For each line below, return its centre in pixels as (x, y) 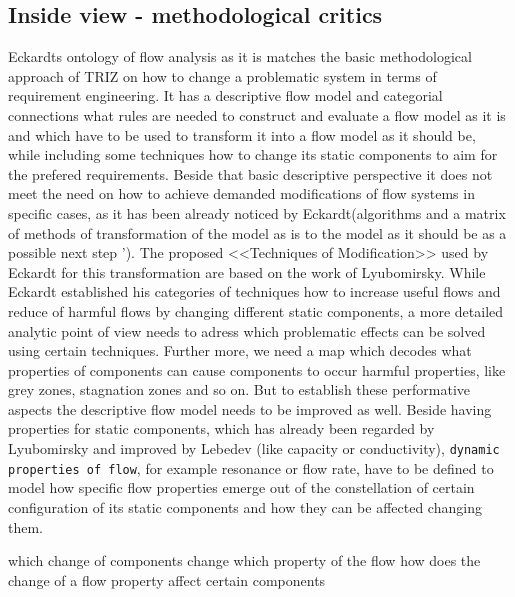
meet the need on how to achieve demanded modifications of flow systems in (241, 193)
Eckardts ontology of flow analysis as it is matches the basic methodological (240, 56)
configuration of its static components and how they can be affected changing (245, 506)
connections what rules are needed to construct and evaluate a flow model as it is (257, 114)
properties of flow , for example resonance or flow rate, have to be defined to (251, 467)
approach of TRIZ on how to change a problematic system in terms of (222, 75)
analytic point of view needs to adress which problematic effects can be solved (247, 330)
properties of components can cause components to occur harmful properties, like (257, 369)
